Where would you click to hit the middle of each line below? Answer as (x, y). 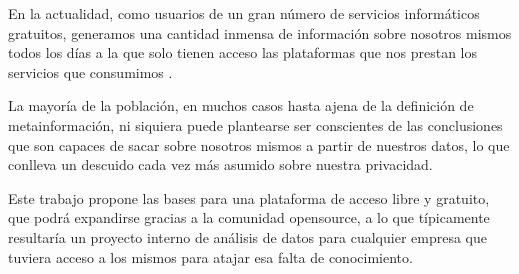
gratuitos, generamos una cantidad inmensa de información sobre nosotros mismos (260, 32)
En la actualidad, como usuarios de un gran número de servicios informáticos (244, 13)
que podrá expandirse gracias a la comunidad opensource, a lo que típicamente (249, 217)
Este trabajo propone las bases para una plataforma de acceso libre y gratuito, (249, 197)
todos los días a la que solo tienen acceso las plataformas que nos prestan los (243, 52)
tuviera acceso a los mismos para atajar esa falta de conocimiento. (210, 256)
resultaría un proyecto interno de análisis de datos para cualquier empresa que (247, 236)
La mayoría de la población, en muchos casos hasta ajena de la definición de (241, 105)
